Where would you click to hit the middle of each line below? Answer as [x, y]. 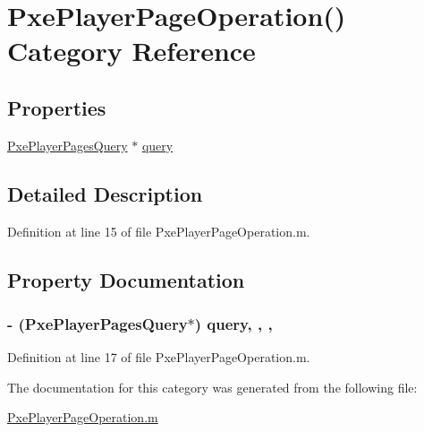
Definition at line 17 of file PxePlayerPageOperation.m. [159, 357]
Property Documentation [126, 279]
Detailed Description [105, 193]
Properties [57, 107]
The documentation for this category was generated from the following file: [212, 387]
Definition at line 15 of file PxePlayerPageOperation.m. [159, 231]
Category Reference [131, 51]
